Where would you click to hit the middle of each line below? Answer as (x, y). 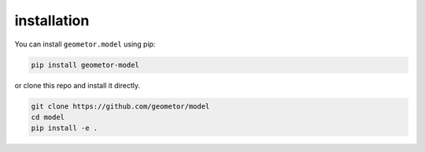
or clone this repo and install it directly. (78, 85)
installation (52, 20)
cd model (48, 117)
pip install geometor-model (85, 65)
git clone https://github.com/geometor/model (120, 106)
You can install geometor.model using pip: (85, 44)
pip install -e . (65, 128)
